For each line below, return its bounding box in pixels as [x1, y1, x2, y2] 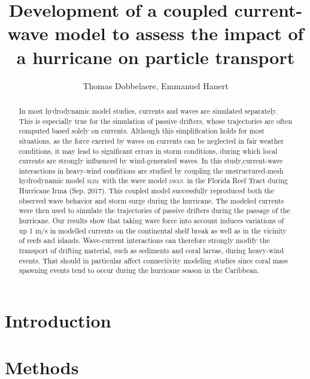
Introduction [5, 308, 111, 333]
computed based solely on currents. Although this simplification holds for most [19, 126, 265, 136]
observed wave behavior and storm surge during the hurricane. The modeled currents [19, 195, 284, 205]
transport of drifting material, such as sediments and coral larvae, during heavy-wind [19, 245, 284, 256]
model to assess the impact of [54, 21, 304, 46]
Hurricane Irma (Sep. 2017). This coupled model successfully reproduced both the [19, 186, 274, 196]
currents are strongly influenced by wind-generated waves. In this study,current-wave [19, 156, 283, 166]
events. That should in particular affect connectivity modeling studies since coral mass [19, 255, 288, 265]
